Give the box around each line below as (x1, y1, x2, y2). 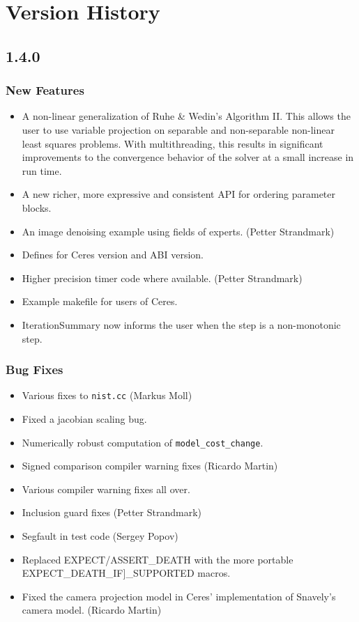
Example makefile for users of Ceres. (22, 294, 178, 309)
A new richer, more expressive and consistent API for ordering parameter (22, 187, 336, 201)
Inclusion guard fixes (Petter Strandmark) (22, 505, 202, 520)
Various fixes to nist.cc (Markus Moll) (22, 388, 192, 403)
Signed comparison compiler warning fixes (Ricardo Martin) (22, 458, 278, 473)
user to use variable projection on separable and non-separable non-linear (22, 122, 335, 137)
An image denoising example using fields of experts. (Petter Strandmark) (22, 224, 335, 238)
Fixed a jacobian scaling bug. (22, 411, 147, 426)
